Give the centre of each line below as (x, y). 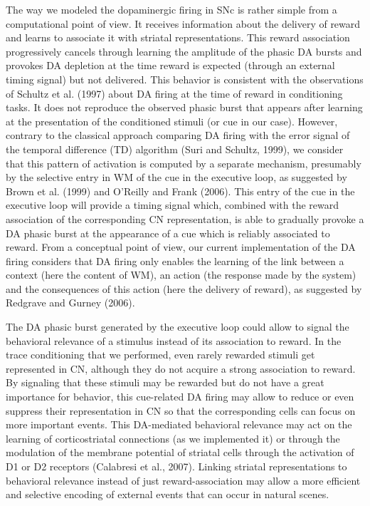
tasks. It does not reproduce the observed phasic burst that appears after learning (184, 107)
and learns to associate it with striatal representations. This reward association (178, 37)
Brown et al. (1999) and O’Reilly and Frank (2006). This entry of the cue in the (180, 191)
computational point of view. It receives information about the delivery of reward (183, 23)
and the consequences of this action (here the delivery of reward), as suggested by (184, 288)
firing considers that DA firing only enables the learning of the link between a (175, 260)
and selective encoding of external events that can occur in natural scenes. (168, 494)
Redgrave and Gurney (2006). (70, 303)
